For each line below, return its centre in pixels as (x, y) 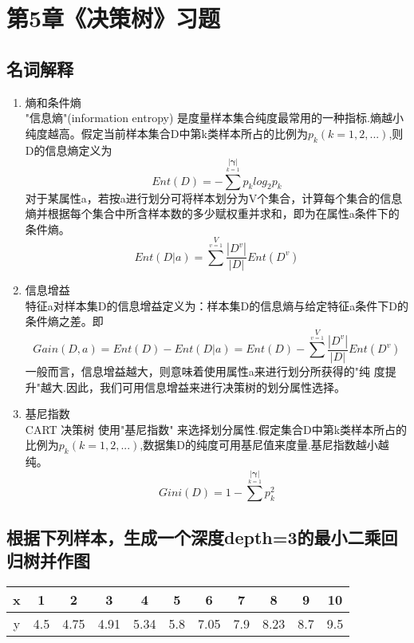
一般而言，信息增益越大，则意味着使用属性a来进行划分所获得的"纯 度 (205, 371)
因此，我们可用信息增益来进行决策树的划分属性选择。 (205, 387)
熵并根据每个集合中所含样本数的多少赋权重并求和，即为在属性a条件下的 (212, 213)
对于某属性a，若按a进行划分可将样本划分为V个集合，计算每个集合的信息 (214, 197)
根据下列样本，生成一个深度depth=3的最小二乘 (194, 536)
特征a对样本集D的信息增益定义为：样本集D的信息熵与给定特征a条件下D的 (217, 305)
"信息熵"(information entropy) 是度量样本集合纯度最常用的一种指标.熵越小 (214, 118)
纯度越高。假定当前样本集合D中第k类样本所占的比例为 (166, 133)
